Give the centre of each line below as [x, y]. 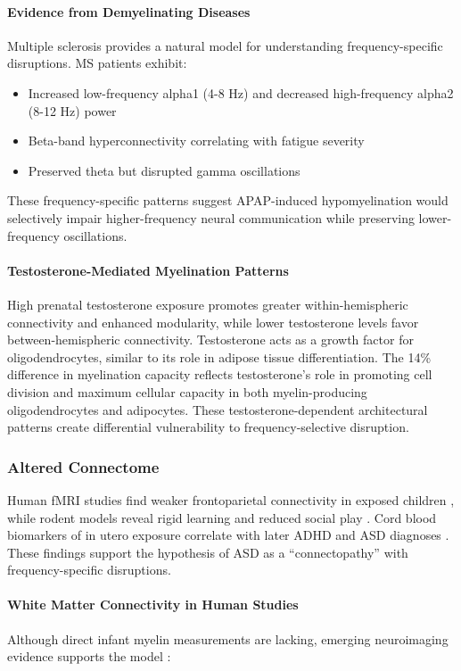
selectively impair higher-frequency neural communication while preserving [211, 217]
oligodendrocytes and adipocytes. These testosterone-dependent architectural [218, 409]
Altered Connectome [83, 466]
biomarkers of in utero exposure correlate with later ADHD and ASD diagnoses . [228, 535]
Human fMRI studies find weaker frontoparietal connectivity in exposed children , [231, 499]
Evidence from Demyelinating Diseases [129, 11]
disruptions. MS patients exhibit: [97, 63]
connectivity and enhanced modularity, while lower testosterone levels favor [213, 322]
